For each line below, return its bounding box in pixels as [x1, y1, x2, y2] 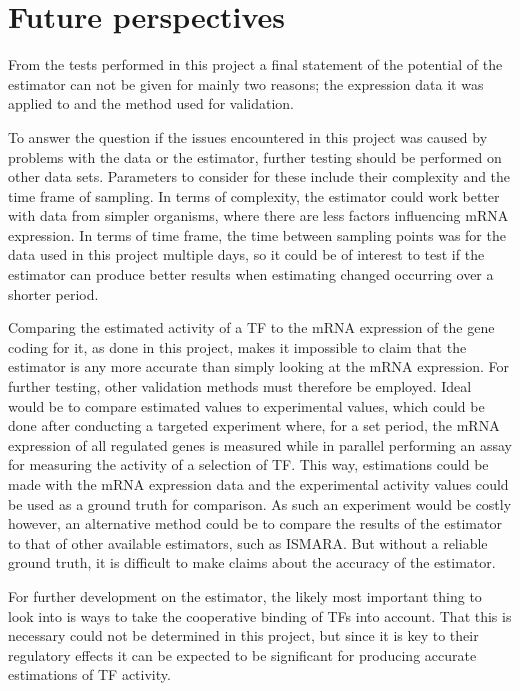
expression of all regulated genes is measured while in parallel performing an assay [8, 434, 512, 455]
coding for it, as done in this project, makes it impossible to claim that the [8, 336, 467, 357]
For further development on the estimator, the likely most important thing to [8, 585, 482, 606]
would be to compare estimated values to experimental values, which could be [8, 395, 485, 416]
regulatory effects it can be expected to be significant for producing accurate [8, 644, 477, 665]
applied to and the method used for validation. [8, 93, 294, 114]
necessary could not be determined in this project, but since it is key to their [8, 625, 479, 646]
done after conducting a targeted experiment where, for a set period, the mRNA [8, 415, 500, 436]
